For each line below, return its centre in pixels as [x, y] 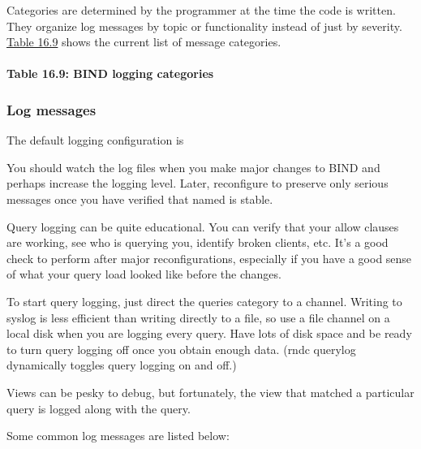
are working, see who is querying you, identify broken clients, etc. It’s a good [198, 242]
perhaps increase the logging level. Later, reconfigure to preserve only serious [198, 183]
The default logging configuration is [95, 140]
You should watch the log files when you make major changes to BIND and [193, 167]
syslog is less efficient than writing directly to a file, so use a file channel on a [198, 317]
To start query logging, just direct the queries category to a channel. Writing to [204, 301]
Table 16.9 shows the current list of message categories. [144, 42]
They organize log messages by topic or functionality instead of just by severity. [204, 26]
